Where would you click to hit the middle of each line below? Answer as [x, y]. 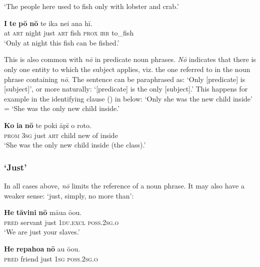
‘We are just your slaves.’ [42, 232]
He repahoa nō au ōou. [42, 248]
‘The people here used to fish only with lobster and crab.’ [91, 6]
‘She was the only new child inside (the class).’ [75, 145]
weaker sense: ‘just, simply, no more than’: [69, 195]
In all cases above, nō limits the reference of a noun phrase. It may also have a [124, 185]
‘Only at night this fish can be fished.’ [62, 42]
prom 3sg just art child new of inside [61, 135]
